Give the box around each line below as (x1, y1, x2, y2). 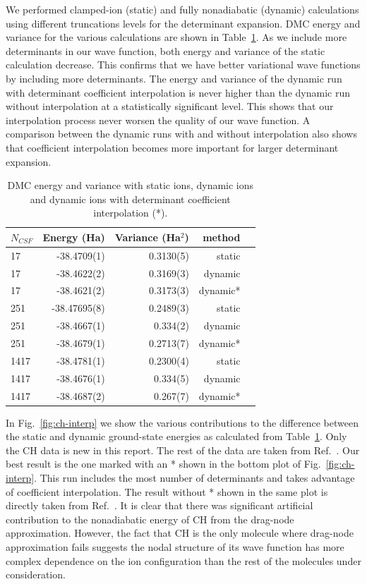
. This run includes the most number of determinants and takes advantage (34, 470, 355, 485)
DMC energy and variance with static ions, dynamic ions (7, 178, 254, 193)
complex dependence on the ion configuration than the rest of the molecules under (6, 553, 361, 568)
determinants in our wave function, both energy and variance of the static (6, 43, 325, 58)
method (203, 229, 241, 244)
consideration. (6, 567, 66, 582)
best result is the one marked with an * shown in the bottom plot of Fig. (6, 456, 321, 471)
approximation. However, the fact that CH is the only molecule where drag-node (6, 525, 354, 540)
